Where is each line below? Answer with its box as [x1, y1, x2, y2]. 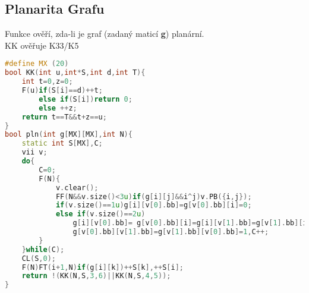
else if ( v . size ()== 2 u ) [55, 210, 146, 219]
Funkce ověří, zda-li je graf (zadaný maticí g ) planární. [5, 27, 204, 40]
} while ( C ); [21, 245, 65, 254]
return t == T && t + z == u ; [21, 112, 107, 121]
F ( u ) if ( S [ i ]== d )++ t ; [21, 86, 103, 95]
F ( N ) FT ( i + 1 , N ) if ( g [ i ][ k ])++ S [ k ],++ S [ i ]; [21, 263, 184, 272]
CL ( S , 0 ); [21, 254, 56, 263]
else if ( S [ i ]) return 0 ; [39, 94, 133, 103]
